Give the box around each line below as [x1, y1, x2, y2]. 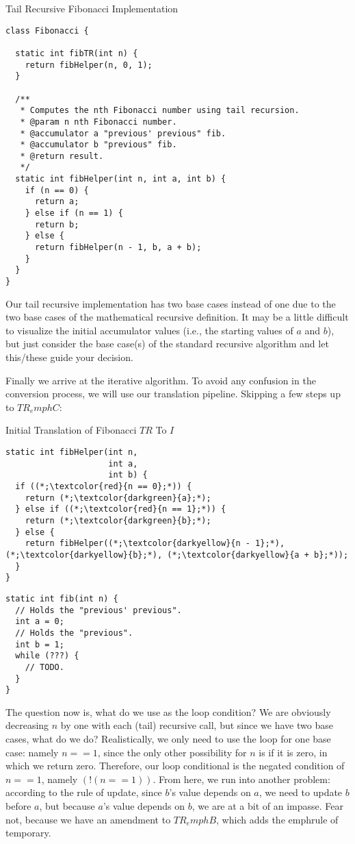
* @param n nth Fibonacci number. [20, 116, 177, 127]
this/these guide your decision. [5, 350, 133, 364]
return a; [34, 197, 79, 207]
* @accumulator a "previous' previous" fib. [20, 128, 226, 138]
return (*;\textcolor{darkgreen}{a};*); [25, 493, 211, 503]
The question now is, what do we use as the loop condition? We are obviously [5, 704, 331, 719]
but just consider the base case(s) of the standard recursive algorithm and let [5, 336, 329, 351]
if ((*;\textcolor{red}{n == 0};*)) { [15, 482, 192, 491]
